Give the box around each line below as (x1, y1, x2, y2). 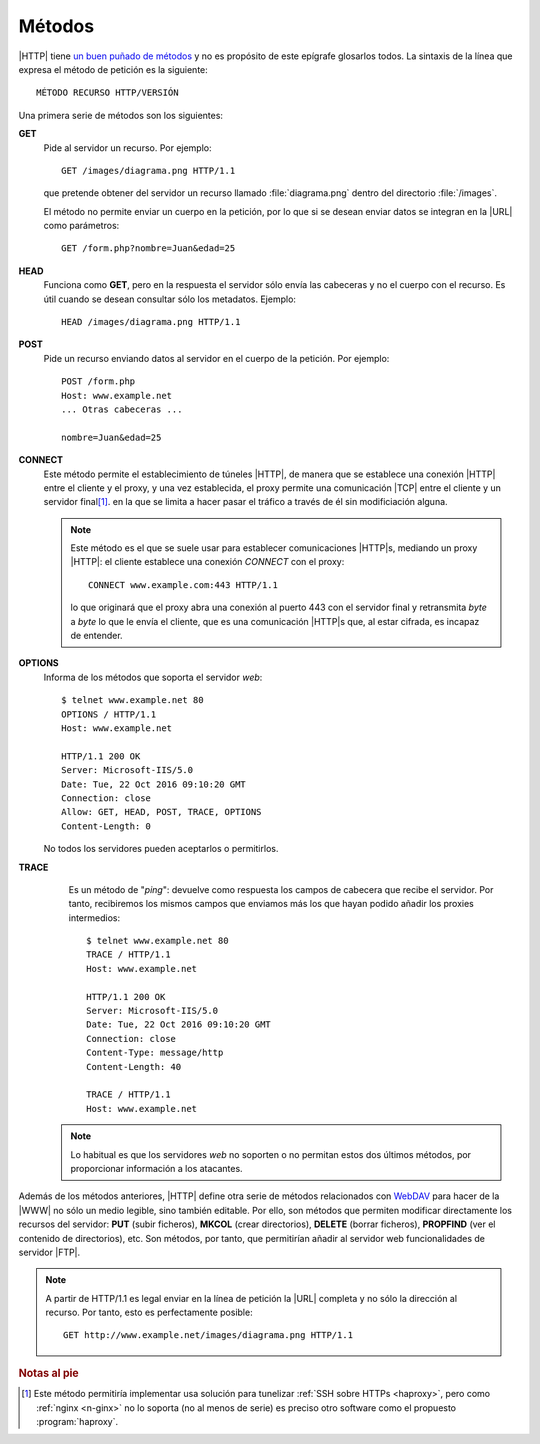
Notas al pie (18, 1366, 79, 1380)
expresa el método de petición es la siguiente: (18, 63, 209, 75)
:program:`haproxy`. (36, 1415, 119, 1427)
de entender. (70, 630, 124, 642)
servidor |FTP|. (18, 1246, 81, 1258)
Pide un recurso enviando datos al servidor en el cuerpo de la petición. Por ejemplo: (43, 352, 390, 364)
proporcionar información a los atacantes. (70, 1162, 244, 1174)
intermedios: (68, 911, 120, 924)
